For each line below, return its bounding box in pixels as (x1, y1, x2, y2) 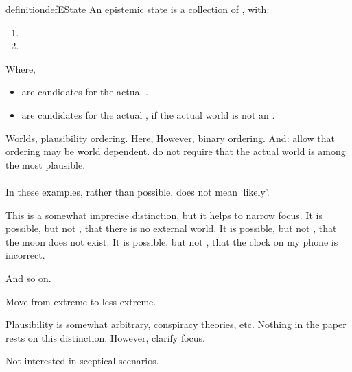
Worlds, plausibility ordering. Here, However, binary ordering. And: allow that (5, 130, 336, 145)
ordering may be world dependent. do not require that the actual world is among (5, 144, 346, 159)
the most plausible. (5, 157, 86, 172)
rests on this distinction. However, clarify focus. (5, 330, 206, 345)
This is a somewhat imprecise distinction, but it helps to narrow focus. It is (5, 207, 322, 222)
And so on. (5, 270, 51, 285)
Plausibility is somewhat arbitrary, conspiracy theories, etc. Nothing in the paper (5, 317, 347, 332)
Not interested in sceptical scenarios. (5, 353, 159, 368)
